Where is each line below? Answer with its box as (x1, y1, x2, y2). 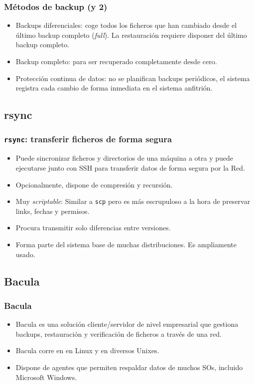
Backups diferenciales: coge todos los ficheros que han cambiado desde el (15, 20, 237, 30)
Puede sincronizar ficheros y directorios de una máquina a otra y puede (15, 153, 234, 163)
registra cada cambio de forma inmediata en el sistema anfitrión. (15, 83, 213, 93)
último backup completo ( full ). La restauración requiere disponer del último (15, 29, 247, 40)
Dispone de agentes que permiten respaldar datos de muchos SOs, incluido (15, 362, 243, 372)
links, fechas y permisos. (15, 205, 90, 216)
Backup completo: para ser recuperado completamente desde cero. (15, 56, 217, 66)
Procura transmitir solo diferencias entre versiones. (15, 222, 171, 233)
